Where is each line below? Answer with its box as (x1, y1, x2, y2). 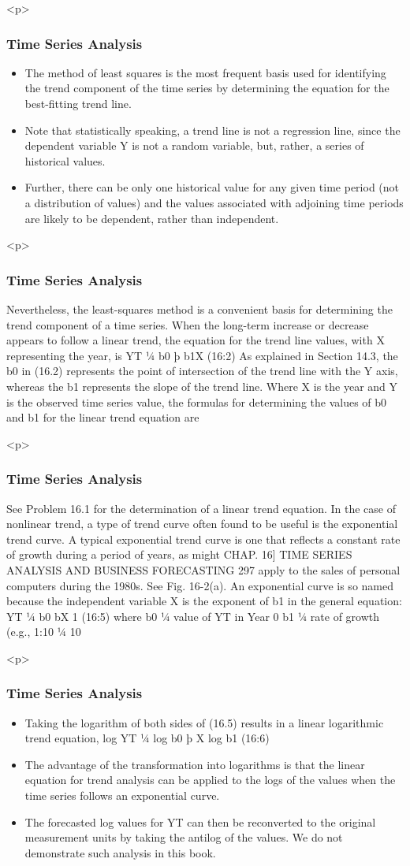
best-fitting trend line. (24, 95, 132, 111)
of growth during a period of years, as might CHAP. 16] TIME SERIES (6, 546, 352, 563)
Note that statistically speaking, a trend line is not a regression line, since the (24, 121, 401, 138)
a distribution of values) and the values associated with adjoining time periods (24, 194, 404, 210)
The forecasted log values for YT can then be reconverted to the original (24, 813, 376, 830)
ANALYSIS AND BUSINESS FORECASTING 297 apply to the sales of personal (6, 561, 401, 578)
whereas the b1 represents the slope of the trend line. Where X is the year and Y (6, 377, 398, 394)
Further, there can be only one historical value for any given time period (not (24, 179, 400, 195)
